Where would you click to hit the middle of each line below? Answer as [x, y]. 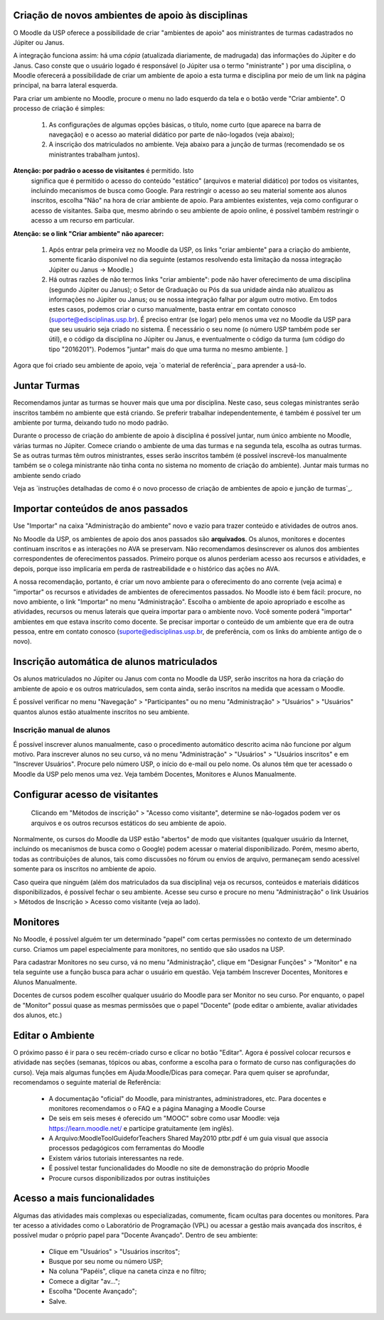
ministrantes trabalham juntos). [94, 154]
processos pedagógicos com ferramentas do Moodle [127, 1148]
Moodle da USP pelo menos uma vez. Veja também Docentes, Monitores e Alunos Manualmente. [155, 774]
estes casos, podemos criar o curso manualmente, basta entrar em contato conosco [172, 309]
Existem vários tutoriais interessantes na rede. [116, 1158]
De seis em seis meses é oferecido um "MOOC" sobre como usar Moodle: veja [164, 1118]
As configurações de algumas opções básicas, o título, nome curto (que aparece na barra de [185, 124]
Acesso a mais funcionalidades [84, 1198]
